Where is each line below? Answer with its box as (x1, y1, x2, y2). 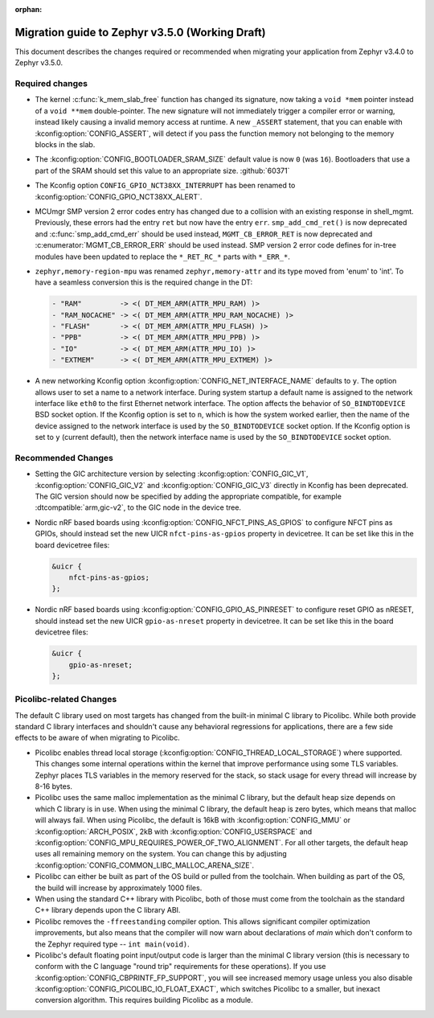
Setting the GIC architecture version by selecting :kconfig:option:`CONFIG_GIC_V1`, (35, 469, 309, 478)
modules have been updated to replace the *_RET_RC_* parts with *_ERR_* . (35, 252, 291, 261)
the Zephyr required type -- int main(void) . (35, 939, 190, 949)
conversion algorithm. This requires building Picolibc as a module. (35, 995, 253, 1005)
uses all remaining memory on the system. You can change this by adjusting (35, 849, 287, 859)
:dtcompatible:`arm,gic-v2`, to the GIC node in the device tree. (35, 503, 241, 512)
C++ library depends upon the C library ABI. (35, 905, 181, 915)
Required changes (14, 78, 88, 89)
